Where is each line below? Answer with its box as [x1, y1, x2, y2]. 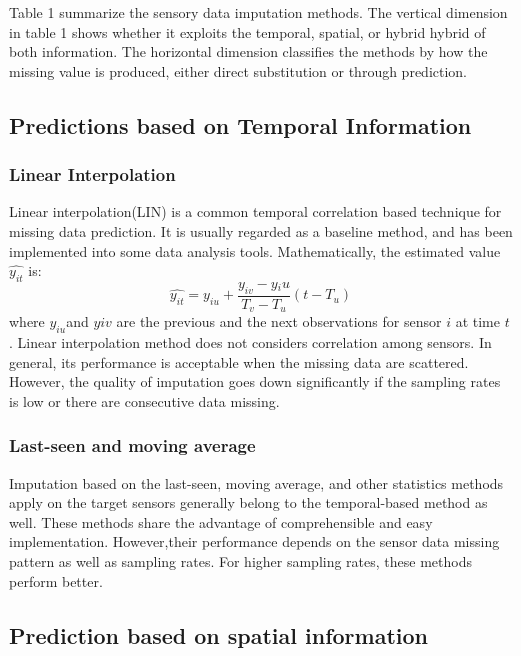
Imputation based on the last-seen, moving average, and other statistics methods [9, 472, 504, 493]
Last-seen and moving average [9, 433, 256, 458]
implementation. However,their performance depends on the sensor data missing [9, 531, 500, 552]
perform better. [9, 570, 103, 591]
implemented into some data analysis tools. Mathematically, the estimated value [9, 240, 501, 261]
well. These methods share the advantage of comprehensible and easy [9, 511, 433, 532]
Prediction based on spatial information [9, 619, 428, 650]
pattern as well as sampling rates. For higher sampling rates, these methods [9, 551, 472, 571]
